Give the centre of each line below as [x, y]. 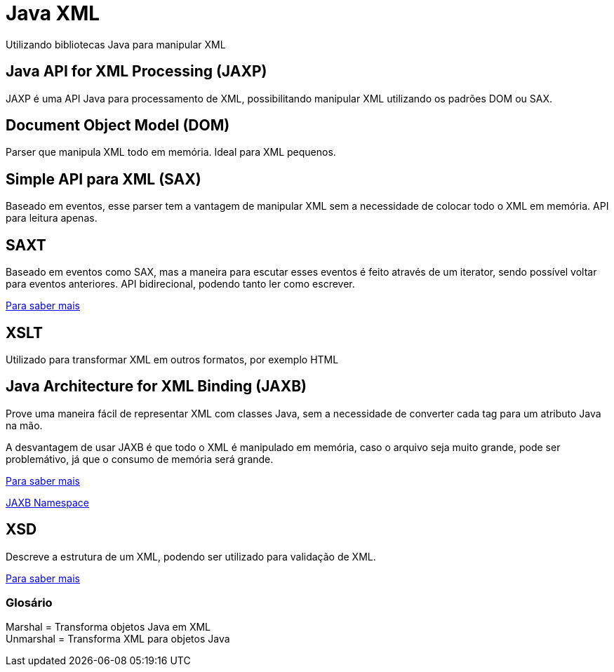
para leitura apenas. [52, 218]
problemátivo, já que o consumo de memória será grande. [140, 459]
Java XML [53, 13]
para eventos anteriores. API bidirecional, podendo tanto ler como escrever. [180, 284]
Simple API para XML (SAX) [104, 179]
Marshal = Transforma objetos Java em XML [108, 627]
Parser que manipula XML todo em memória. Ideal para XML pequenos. [171, 152]
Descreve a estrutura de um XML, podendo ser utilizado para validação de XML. [191, 556]
